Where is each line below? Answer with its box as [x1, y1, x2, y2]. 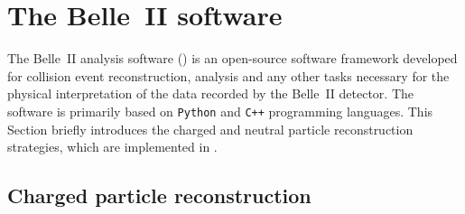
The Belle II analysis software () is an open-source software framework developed [7, 49, 458, 68]
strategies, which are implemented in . [7, 137, 218, 156]
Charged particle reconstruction [7, 181, 312, 209]
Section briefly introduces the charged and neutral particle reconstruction [7, 119, 414, 138]
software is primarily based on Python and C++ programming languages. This [7, 101, 433, 120]
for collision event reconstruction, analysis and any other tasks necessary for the [7, 66, 450, 85]
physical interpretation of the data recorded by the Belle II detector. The [7, 84, 414, 103]
